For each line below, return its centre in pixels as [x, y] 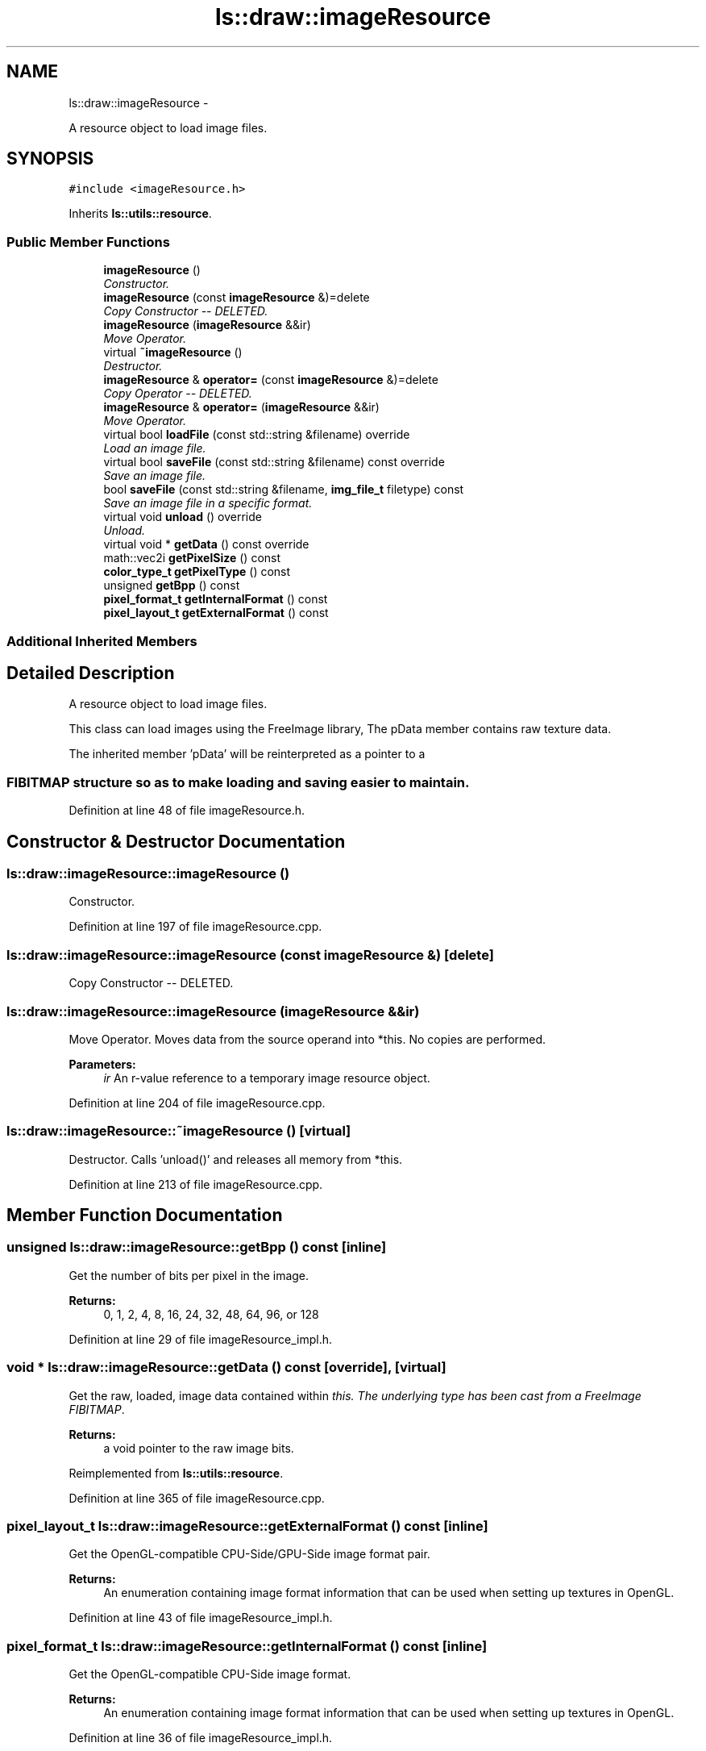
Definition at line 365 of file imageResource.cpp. [197, 1498]
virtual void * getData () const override [206, 544]
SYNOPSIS [50, 159]
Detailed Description [91, 673]
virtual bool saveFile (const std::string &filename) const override [274, 462]
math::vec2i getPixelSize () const [192, 558]
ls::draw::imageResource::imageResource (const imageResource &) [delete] [250, 955]
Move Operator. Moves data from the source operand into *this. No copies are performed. [307, 1039]
